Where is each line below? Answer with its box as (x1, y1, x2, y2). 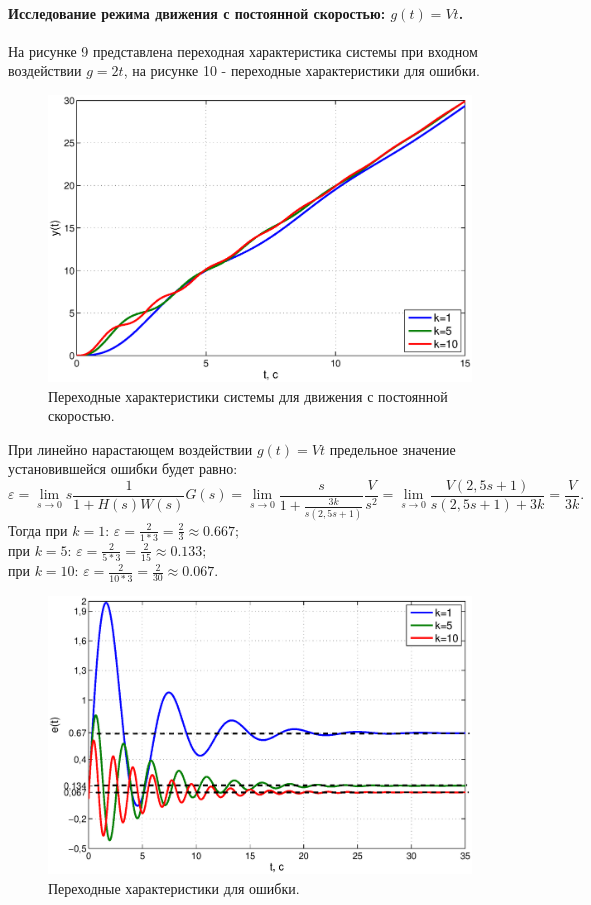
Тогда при (8, 519, 68, 540)
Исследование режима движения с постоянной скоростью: (8, 2, 386, 23)
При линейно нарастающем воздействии (8, 438, 253, 459)
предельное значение (329, 438, 456, 459)
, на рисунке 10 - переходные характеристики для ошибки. (123, 60, 480, 81)
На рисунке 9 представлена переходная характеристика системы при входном (8, 40, 478, 61)
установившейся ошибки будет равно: (8, 458, 238, 479)
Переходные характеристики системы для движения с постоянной (48, 385, 448, 406)
